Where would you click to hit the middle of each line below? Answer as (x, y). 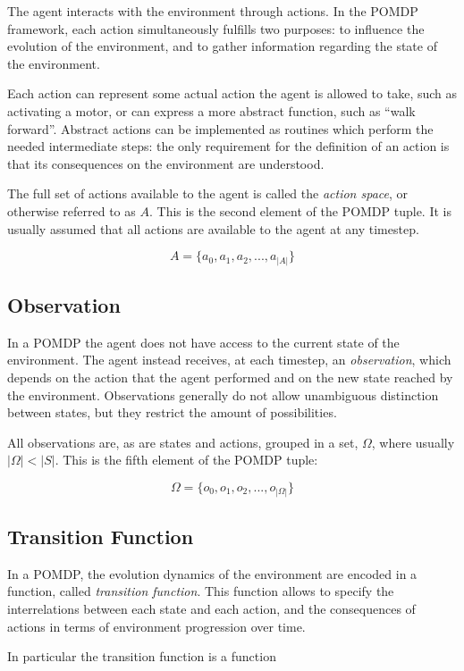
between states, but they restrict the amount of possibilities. (172, 412)
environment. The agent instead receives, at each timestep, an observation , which (229, 360)
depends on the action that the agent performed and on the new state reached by (230, 377)
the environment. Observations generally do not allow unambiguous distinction (223, 394)
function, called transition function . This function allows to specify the (201, 591)
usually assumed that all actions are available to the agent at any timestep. (213, 228)
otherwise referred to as (72, 210)
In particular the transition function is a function (142, 656)
